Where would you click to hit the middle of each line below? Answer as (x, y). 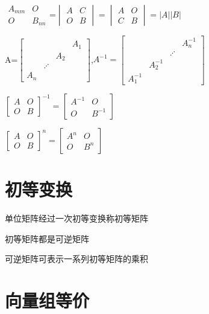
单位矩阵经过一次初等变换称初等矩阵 (76, 218)
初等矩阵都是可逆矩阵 (47, 238)
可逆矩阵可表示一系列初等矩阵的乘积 (76, 259)
